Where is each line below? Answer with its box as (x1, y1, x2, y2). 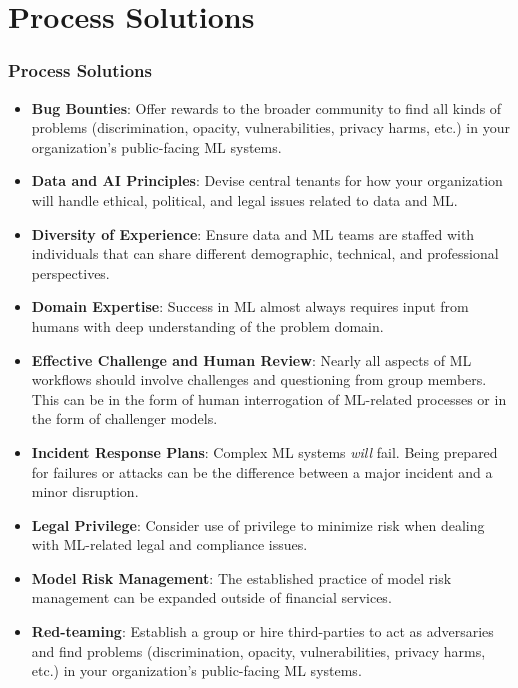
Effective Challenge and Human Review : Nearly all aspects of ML (31, 349, 472, 370)
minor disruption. (31, 481, 139, 502)
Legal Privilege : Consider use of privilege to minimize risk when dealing (31, 514, 485, 535)
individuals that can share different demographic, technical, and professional (31, 243, 499, 264)
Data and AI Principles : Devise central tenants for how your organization (31, 170, 503, 191)
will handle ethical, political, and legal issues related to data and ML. (31, 189, 458, 210)
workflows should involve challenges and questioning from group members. (31, 369, 487, 390)
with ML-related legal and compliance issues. (31, 534, 308, 555)
